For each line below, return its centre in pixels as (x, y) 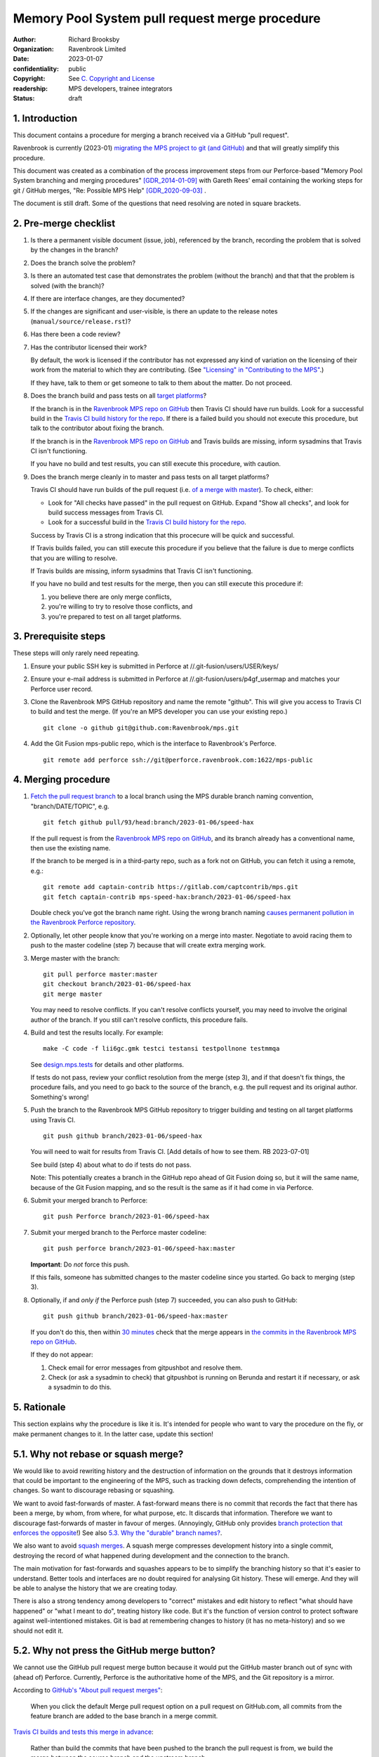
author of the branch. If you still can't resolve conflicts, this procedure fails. (139, 1020)
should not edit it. (38, 1630)
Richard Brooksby (94, 39)
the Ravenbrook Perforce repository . (83, 922)
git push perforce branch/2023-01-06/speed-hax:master (139, 1249)
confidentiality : (36, 69)
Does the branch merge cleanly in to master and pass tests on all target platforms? (150, 476)
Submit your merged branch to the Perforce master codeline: (119, 1232)
